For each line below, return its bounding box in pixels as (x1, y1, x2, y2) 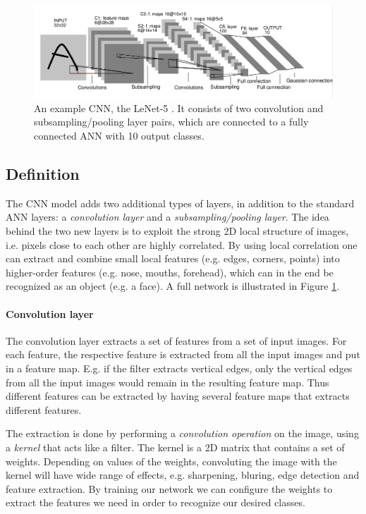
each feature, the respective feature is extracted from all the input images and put (6, 347, 360, 362)
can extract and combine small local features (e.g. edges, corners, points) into (6, 251, 340, 266)
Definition (6, 163, 80, 185)
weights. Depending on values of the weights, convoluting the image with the (6, 453, 337, 468)
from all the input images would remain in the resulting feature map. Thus (6, 374, 329, 389)
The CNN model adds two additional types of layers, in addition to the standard (6, 195, 355, 210)
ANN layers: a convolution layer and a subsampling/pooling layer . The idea (6, 209, 329, 224)
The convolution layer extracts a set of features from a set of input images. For (6, 333, 347, 348)
